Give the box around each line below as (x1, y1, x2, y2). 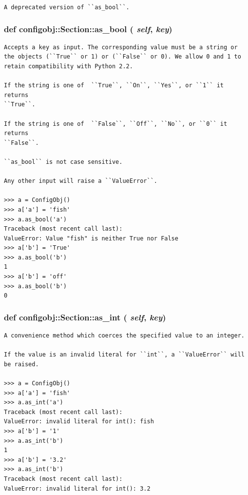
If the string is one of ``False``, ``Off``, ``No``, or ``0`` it (4, 120, 228, 127)
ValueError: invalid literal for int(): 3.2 (4, 485, 151, 492)
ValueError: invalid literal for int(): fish (4, 418, 154, 425)
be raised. (4, 360, 39, 368)
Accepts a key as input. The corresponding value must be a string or (4, 43, 238, 51)
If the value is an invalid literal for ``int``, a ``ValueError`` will (4, 351, 245, 358)
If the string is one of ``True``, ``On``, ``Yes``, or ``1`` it (4, 82, 224, 89)
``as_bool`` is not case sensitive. (4, 158, 123, 165)
